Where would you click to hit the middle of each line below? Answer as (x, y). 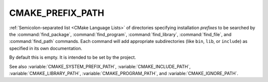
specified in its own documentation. (46, 48)
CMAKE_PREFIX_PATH (57, 13)
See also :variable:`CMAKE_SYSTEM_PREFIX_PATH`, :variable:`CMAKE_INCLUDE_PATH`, (100, 66)
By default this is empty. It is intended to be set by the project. (73, 57)
